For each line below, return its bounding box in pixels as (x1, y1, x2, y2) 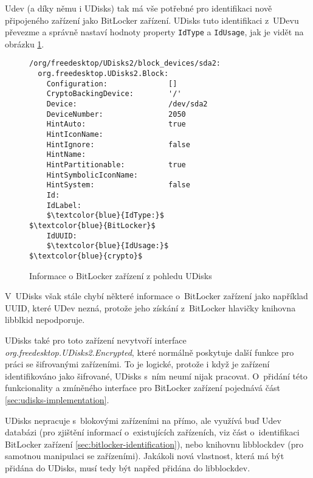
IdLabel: (46, 201, 81, 210)
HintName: (46, 150, 86, 159)
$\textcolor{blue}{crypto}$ (29, 251, 143, 260)
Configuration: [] (46, 79, 177, 88)
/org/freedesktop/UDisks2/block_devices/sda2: (29, 59, 221, 68)
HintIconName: (46, 130, 103, 139)
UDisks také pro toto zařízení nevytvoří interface (5, 333, 187, 346)
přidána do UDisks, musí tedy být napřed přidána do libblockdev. (5, 461, 250, 474)
